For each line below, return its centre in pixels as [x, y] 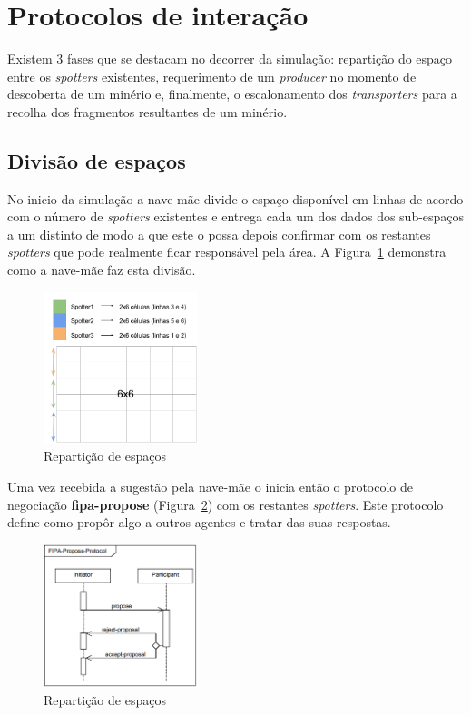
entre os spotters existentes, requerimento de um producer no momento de [212, 76]
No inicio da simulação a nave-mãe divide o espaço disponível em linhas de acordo [235, 198]
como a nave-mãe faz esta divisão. [102, 270]
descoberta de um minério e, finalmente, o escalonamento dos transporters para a [232, 94]
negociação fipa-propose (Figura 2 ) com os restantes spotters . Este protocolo [226, 504]
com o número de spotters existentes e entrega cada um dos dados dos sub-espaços [236, 216]
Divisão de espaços [97, 160]
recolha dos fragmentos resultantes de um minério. [147, 111]
